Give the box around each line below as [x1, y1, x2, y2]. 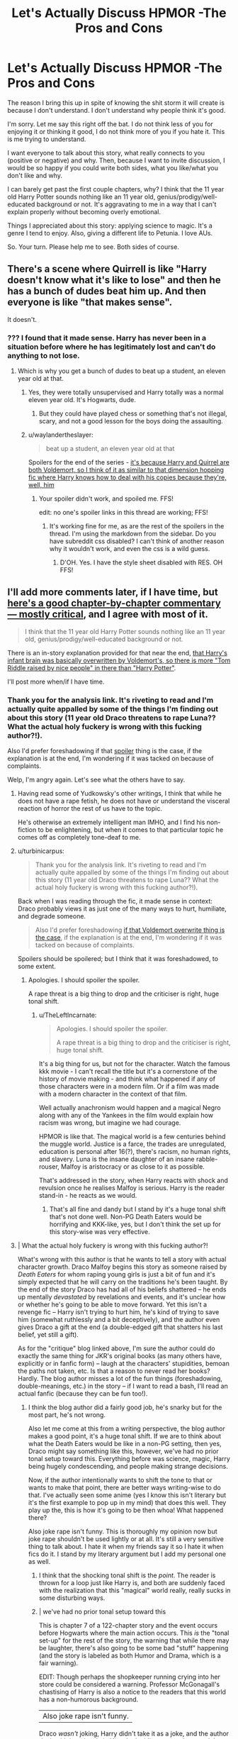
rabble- [195, 1155, 218, 1164]
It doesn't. [7, 315, 38, 323]
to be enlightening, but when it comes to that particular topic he [38, 826, 224, 834]
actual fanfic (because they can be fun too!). [17, 1389, 148, 1398]
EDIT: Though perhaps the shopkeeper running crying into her [38, 1672, 221, 1682]
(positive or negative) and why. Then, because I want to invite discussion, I [7, 156, 225, 165]
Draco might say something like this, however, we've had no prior [28, 1447, 220, 1455]
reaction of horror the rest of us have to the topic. [17, 804, 163, 813]
